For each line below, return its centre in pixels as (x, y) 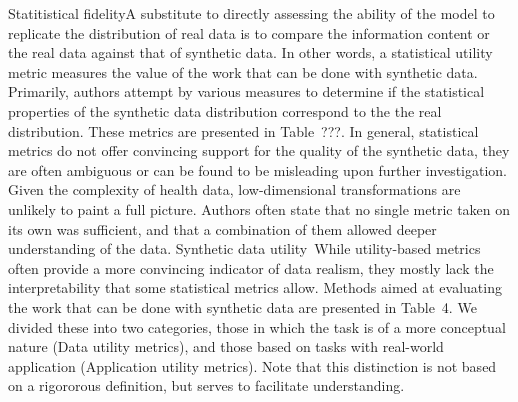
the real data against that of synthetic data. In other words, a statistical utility (250, 52)
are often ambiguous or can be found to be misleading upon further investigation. (257, 169)
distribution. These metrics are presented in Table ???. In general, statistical (243, 130)
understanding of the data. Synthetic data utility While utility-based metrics (244, 248)
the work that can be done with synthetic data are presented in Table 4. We (242, 306)
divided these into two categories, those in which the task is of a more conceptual (257, 326)
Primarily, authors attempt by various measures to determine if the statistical (246, 91)
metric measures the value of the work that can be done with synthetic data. (243, 71)
